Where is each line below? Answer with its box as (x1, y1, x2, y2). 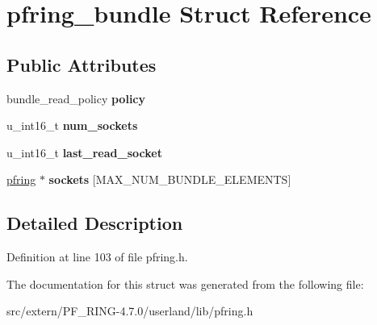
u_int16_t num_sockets (6, 117, 138, 134)
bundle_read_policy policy (6, 90, 145, 106)
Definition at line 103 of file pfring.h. (6, 248, 188, 265)
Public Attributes (6, 52, 157, 77)
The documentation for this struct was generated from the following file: (6, 275, 364, 292)
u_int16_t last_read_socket (6, 144, 162, 160)
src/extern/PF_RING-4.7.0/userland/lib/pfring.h (6, 302, 253, 319)
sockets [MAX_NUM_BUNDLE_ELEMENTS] (48, 171, 291, 188)
